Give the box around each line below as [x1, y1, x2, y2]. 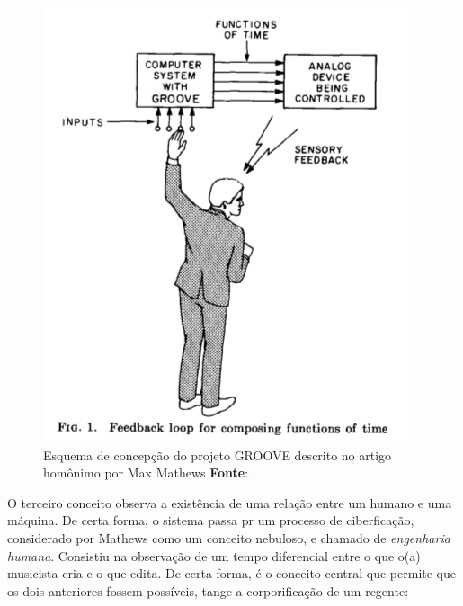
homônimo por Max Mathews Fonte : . [43, 463, 256, 482]
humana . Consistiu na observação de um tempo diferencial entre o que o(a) [7, 546, 421, 565]
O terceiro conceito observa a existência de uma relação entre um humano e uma [7, 493, 452, 512]
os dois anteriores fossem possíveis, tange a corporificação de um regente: [7, 581, 409, 600]
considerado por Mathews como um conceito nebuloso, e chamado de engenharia [7, 528, 450, 547]
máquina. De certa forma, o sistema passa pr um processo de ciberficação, [7, 511, 414, 530]
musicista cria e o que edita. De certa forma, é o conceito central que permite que [7, 564, 457, 583]
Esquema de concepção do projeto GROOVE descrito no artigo [43, 445, 392, 464]
